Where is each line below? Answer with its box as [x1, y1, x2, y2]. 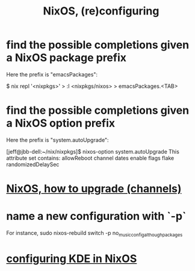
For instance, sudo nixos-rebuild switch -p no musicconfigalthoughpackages [6, 229, 183, 238]
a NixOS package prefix [6, 51, 127, 64]
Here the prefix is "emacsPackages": [6, 70, 98, 78]
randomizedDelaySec [6, 161, 60, 168]
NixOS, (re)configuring [43, 4, 159, 18]
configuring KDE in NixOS [6, 252, 137, 266]
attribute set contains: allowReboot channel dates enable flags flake [6, 154, 175, 161]
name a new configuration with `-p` [6, 210, 187, 223]
